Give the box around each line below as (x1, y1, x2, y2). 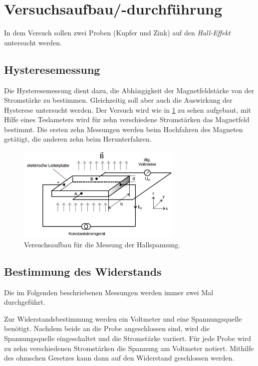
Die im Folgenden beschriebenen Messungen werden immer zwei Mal (4, 287, 214, 297)
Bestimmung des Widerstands (4, 263, 162, 279)
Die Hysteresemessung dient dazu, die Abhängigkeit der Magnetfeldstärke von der (4, 85, 255, 95)
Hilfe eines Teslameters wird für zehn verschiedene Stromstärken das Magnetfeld (4, 114, 250, 125)
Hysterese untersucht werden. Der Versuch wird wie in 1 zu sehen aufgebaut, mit (4, 104, 252, 115)
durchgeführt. (4, 297, 45, 307)
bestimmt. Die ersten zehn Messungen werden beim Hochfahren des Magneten (4, 124, 243, 134)
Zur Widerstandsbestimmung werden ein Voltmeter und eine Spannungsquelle (4, 313, 242, 324)
